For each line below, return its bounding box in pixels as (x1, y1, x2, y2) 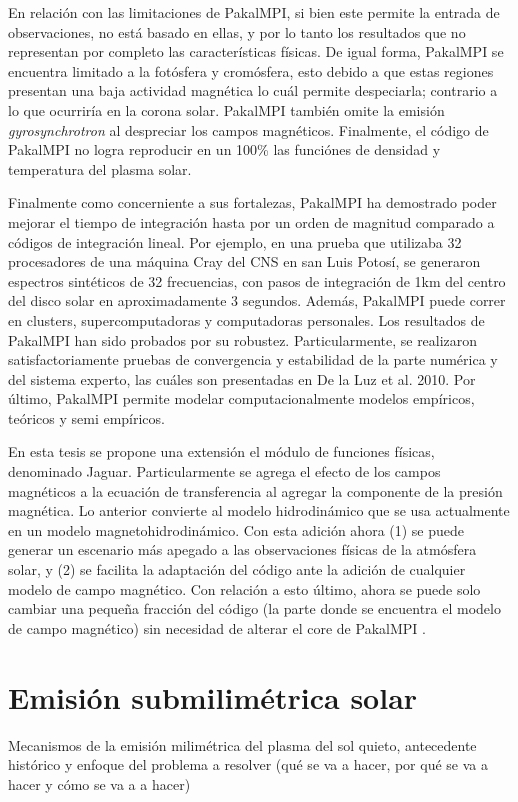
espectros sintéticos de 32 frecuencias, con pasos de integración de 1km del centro (8, 270, 506, 291)
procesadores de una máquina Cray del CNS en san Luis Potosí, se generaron (8, 251, 481, 272)
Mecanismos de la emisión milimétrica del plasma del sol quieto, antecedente (8, 734, 477, 755)
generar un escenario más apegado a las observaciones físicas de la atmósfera (8, 539, 477, 560)
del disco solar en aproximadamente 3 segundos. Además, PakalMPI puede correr (8, 290, 506, 311)
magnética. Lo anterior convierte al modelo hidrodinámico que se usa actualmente (8, 500, 510, 521)
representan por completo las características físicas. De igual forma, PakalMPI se (8, 41, 504, 62)
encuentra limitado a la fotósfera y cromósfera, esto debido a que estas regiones (8, 60, 494, 81)
